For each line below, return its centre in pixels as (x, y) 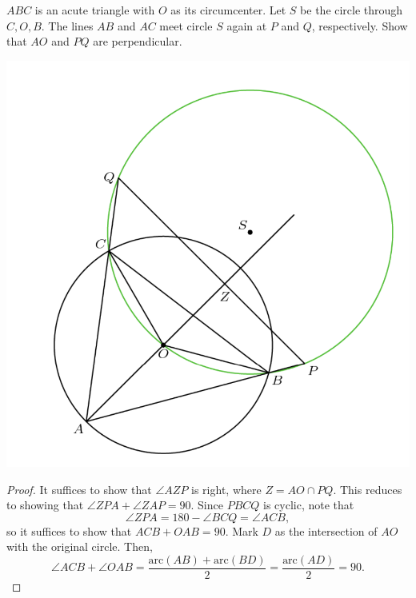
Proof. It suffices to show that (79, 489)
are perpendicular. (138, 41)
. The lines (67, 25)
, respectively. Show (360, 25)
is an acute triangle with (95, 10)
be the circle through (352, 10)
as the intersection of (326, 530)
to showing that (45, 505)
